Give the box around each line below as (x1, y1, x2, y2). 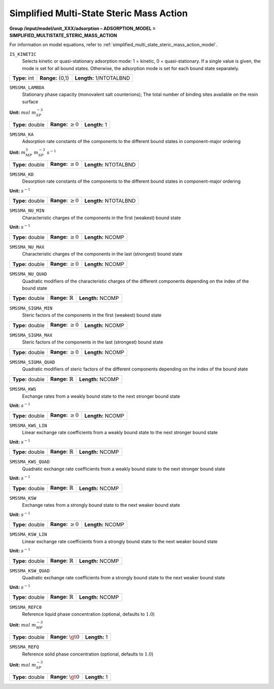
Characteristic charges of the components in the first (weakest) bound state (22, 215, 181, 221)
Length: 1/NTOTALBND (75, 74, 130, 81)
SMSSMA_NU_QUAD (9, 271, 48, 277)
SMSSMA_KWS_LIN (9, 423, 48, 428)
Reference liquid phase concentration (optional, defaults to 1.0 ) (22, 611, 155, 617)
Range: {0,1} (40, 74, 70, 81)
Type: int (12, 74, 35, 81)
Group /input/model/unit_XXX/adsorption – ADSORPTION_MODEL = (9, 25, 156, 31)
